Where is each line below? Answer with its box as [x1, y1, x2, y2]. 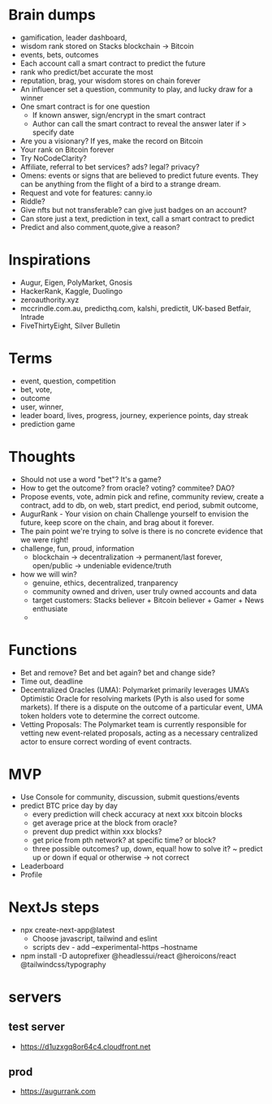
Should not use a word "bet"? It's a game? [19, 474, 162, 484]
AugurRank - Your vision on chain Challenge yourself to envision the [19, 509, 249, 519]
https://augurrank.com [19, 1086, 96, 1097]
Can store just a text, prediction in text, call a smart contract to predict [19, 213, 255, 223]
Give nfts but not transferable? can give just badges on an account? [19, 205, 248, 214]
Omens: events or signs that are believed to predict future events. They [19, 170, 258, 180]
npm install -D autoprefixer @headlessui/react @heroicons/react [19, 951, 237, 960]
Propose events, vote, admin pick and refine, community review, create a [19, 491, 265, 501]
